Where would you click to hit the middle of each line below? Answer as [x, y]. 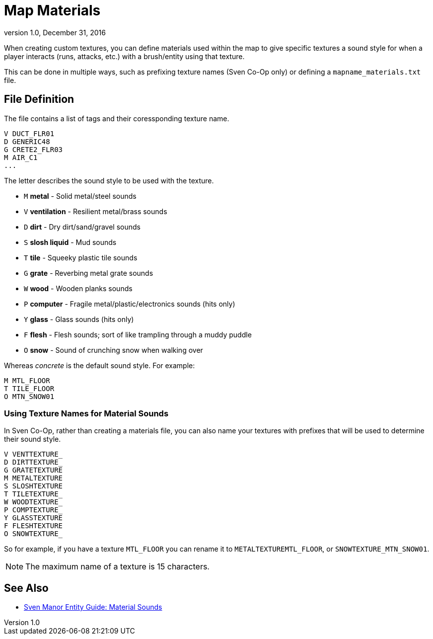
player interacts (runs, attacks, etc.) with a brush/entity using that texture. [124, 56]
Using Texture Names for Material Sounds [86, 413]
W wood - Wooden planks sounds [78, 288]
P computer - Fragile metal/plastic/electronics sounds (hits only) [130, 304]
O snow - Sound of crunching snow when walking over [113, 350]
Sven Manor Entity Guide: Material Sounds [93, 607]
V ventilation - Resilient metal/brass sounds [96, 211]
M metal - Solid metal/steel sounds [80, 196]
